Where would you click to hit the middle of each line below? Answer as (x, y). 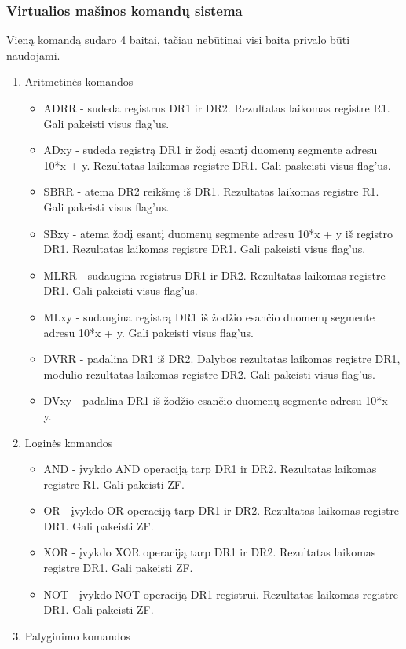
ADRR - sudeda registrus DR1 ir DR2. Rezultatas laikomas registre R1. (217, 108)
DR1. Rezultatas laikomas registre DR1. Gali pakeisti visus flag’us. (205, 249)
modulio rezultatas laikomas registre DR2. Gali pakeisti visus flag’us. (209, 374)
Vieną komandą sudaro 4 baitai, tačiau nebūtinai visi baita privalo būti (178, 40)
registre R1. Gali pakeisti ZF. (114, 484)
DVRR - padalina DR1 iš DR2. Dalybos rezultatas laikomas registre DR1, (222, 359)
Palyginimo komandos (77, 635)
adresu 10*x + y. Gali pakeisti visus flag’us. (148, 332)
